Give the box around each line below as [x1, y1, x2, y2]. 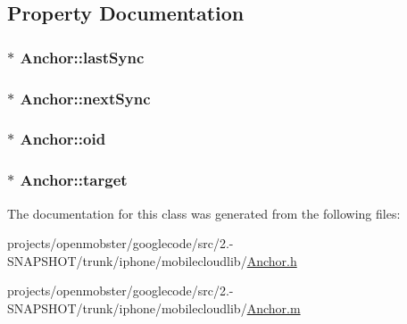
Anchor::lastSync [20, 46, 145, 68]
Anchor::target [20, 169, 128, 191]
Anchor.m [246, 298, 301, 317]
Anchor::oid [20, 128, 106, 150]
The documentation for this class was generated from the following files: [7, 204, 401, 222]
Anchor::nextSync [20, 87, 151, 109]
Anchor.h [246, 251, 297, 270]
